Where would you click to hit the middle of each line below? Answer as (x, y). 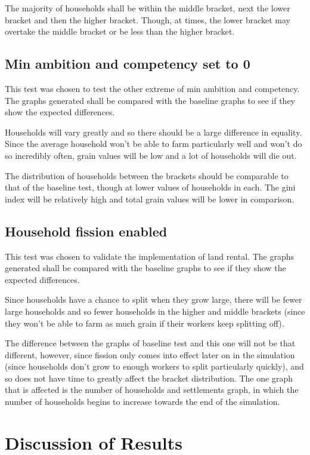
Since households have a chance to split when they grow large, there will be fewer (154, 299)
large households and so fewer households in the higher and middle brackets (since (155, 311)
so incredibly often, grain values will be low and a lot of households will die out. (151, 155)
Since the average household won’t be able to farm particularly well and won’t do (154, 144)
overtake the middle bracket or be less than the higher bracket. (120, 31)
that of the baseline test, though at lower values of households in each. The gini (150, 187)
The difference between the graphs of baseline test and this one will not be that (150, 343)
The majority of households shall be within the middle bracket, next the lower (148, 8)
